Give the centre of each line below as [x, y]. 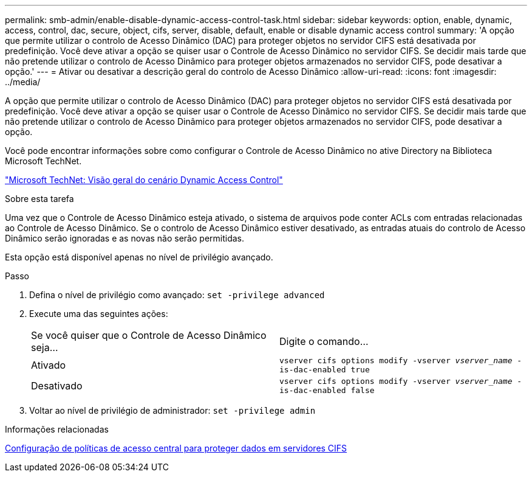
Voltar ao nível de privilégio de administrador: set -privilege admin [172, 410]
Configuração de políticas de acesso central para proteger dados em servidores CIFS [176, 448]
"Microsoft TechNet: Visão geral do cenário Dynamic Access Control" [144, 180]
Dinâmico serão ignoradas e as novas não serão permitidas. [125, 238]
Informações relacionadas [57, 429]
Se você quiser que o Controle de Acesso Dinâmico [149, 335]
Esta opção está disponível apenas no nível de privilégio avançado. [139, 257]
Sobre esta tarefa [39, 199]
